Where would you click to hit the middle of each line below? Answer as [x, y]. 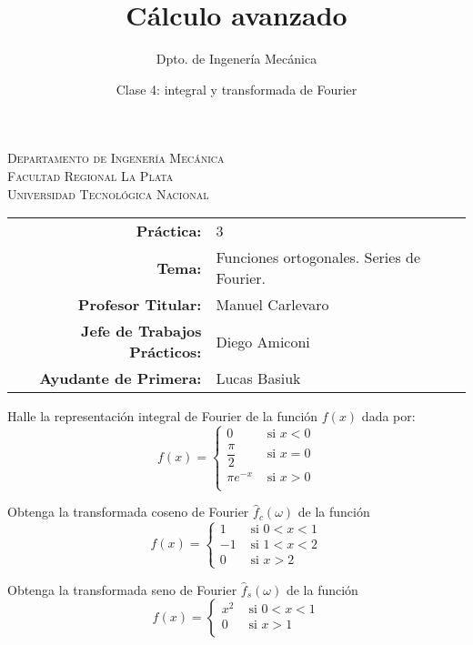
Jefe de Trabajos [141, 331]
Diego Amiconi [263, 341]
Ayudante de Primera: [121, 378]
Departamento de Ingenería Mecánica [116, 158]
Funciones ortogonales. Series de [318, 257]
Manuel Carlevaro [272, 305]
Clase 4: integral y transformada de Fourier [236, 89]
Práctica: [169, 231]
